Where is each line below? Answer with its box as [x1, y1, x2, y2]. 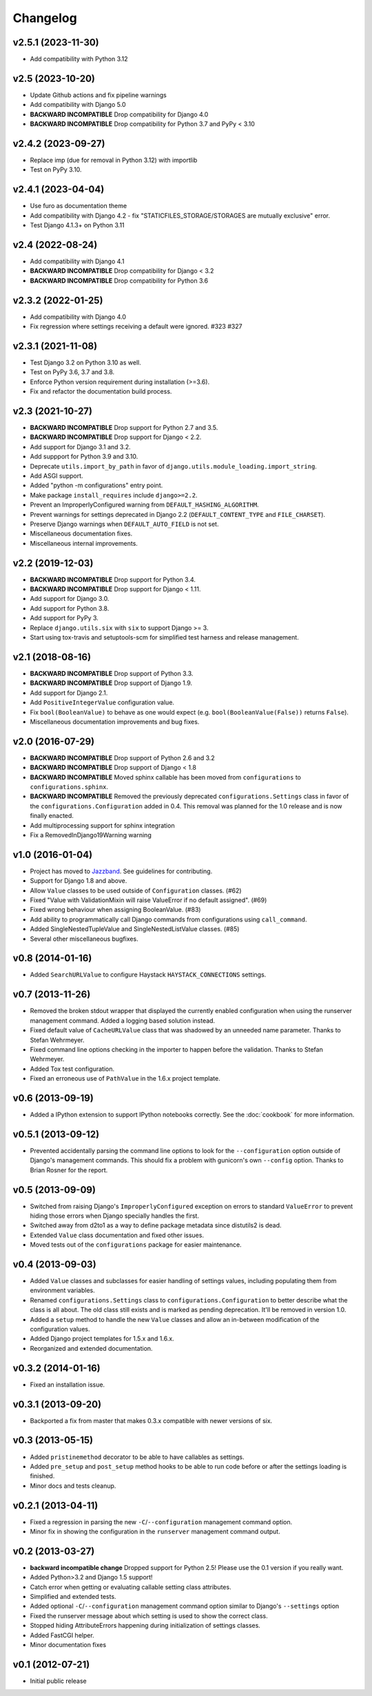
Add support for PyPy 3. [30, 614, 99, 622]
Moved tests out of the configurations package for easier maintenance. [30, 1240, 242, 1249]
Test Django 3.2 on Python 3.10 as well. [30, 358, 141, 367]
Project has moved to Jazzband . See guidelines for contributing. [30, 867, 213, 875]
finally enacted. [30, 812, 74, 820]
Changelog [12, 10, 77, 25]
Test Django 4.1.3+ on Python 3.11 [30, 221, 125, 229]
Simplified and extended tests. [30, 1593, 116, 1601]
